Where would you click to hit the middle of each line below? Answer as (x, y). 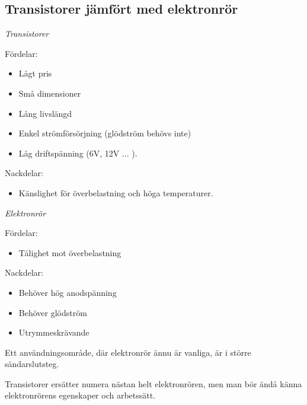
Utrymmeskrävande (54, 332)
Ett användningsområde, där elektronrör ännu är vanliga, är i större (128, 352)
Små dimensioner (50, 93)
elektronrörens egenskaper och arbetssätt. (80, 395)
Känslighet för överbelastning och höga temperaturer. (116, 192)
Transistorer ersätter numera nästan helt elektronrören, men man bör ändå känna (153, 383)
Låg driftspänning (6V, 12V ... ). (78, 153)
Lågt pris (35, 73)
